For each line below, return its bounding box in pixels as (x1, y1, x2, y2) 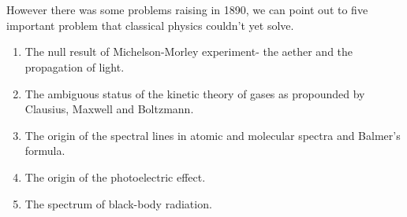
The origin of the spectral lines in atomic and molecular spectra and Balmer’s (24, 127, 401, 143)
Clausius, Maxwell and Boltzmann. (24, 101, 194, 117)
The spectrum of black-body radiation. (24, 195, 212, 211)
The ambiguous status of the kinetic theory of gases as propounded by (24, 85, 365, 101)
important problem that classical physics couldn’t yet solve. (6, 17, 294, 33)
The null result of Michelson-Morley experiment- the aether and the (24, 43, 353, 60)
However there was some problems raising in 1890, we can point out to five (6, 2, 368, 18)
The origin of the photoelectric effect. (24, 168, 206, 185)
